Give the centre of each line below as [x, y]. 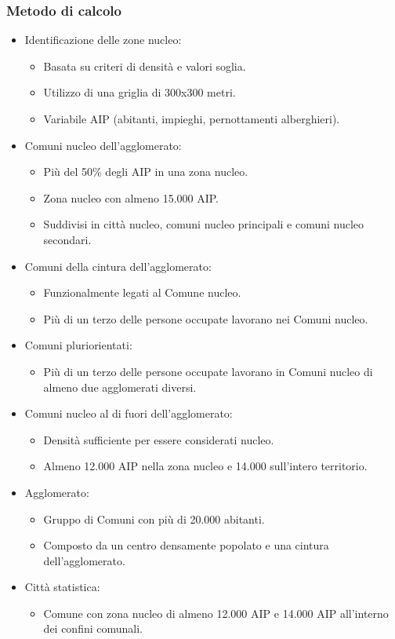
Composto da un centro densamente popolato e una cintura [186, 545]
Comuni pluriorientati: [78, 345]
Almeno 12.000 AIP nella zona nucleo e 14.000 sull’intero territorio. [205, 466]
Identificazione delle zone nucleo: [103, 40]
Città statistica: [62, 587]
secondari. [67, 239]
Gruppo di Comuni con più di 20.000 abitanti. [154, 519]
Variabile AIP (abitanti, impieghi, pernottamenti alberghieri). [192, 119]
